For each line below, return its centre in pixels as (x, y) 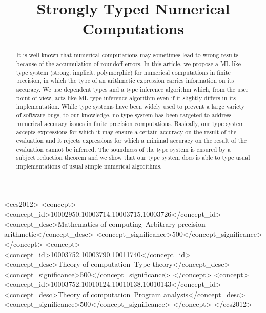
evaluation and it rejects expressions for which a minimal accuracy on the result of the (131, 140)
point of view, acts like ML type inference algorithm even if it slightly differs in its (126, 98)
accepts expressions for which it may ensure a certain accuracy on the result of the (126, 132)
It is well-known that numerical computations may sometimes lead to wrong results (127, 55)
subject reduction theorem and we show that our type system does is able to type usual (133, 158)
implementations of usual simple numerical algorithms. (89, 166)
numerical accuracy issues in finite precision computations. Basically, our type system (130, 123)
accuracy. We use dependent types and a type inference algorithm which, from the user (132, 89)
